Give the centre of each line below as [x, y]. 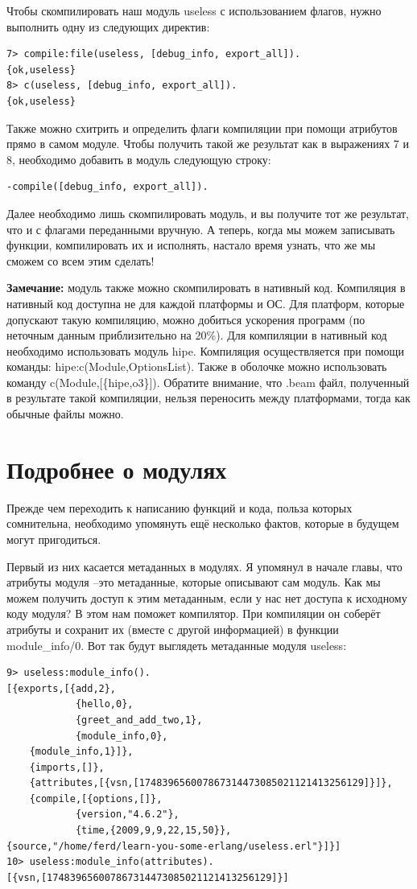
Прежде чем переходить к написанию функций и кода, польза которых [180, 507]
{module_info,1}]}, [81, 752]
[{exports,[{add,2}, [62, 688]
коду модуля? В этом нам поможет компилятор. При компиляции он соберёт [194, 613]
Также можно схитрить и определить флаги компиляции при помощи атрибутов [202, 128]
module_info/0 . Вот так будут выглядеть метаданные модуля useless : [177, 645]
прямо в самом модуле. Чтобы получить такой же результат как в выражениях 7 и [208, 144]
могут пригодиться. [54, 539]
